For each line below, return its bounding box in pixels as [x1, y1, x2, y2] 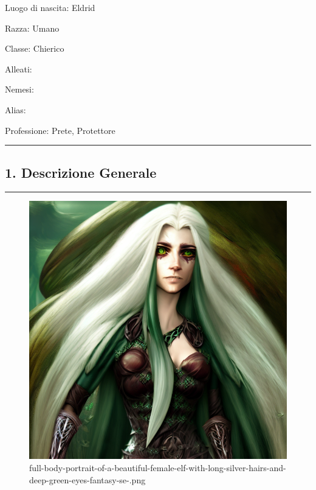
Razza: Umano [5, 21, 60, 34]
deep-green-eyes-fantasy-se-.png [29, 473, 146, 486]
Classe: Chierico [5, 42, 64, 55]
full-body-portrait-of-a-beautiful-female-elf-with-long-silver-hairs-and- [29, 461, 286, 474]
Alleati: [5, 62, 32, 75]
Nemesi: [5, 83, 34, 96]
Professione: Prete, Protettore [5, 124, 115, 136]
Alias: [5, 103, 26, 116]
